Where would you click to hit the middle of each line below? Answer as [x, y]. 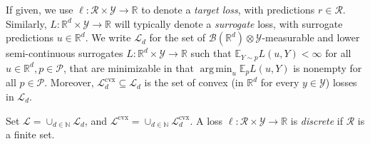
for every [280, 82]
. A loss [206, 120]
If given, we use [40, 9]
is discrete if [317, 120]
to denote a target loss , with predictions [228, 9]
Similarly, [26, 23]
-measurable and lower [311, 37]
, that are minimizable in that [129, 67]
